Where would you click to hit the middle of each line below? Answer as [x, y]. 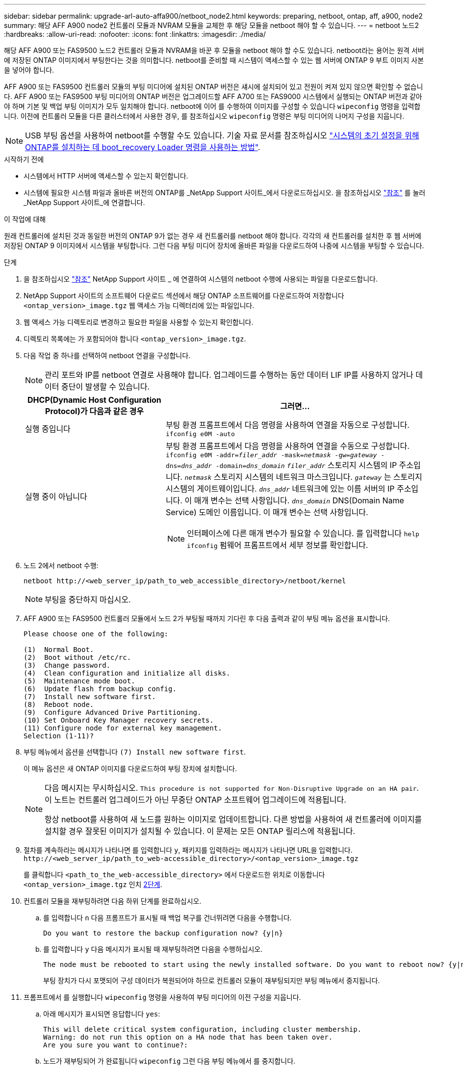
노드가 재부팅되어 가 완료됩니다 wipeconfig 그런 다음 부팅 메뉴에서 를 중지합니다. [169, 1061]
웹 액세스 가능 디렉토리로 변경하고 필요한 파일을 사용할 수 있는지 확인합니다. [139, 322]
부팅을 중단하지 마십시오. [88, 600]
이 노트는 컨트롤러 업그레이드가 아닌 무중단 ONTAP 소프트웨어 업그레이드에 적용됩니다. [195, 800]
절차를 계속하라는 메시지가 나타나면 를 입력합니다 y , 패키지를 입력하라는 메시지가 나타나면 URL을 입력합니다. [188, 850]
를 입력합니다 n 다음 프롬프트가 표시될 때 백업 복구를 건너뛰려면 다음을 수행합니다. [167, 918]
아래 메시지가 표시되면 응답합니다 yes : [102, 1014]
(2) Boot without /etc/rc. [77, 657]
